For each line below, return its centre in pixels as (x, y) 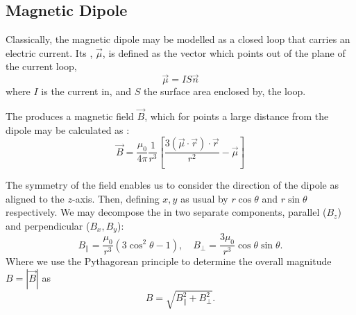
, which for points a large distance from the (237, 116)
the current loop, (41, 66)
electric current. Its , (49, 52)
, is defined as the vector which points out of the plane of (224, 52)
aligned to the (35, 198)
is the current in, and (86, 91)
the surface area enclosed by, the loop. (224, 91)
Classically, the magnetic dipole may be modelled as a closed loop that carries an (178, 39)
